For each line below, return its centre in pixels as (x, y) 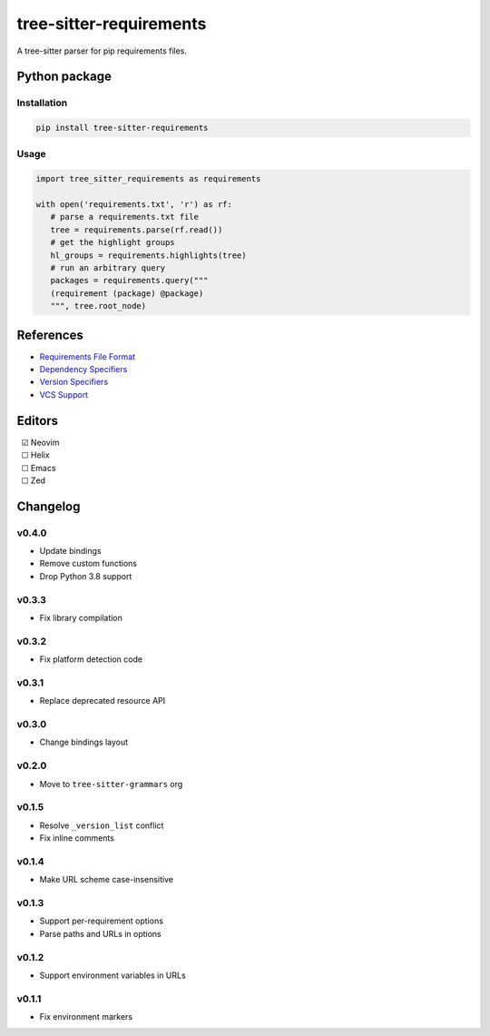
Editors (38, 421)
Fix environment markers (86, 1017)
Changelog (49, 506)
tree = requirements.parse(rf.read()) (137, 230)
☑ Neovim (40, 442)
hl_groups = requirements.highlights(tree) (148, 255)
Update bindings (70, 551)
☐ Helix (35, 455)
